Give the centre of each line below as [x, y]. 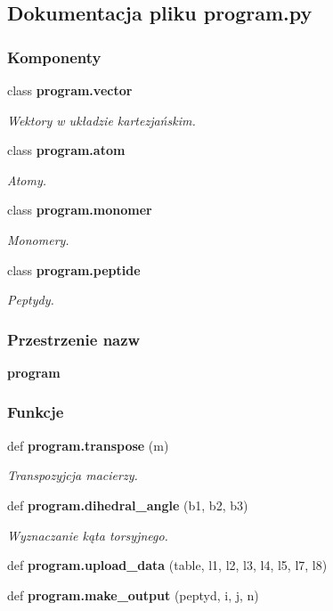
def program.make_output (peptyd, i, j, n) [133, 595]
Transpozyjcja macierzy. [73, 475]
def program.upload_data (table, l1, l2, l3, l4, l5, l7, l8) [167, 565]
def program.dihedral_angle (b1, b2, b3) [128, 505]
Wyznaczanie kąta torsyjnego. [88, 535]
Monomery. [38, 239]
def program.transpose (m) [88, 445]
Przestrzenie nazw [74, 339]
